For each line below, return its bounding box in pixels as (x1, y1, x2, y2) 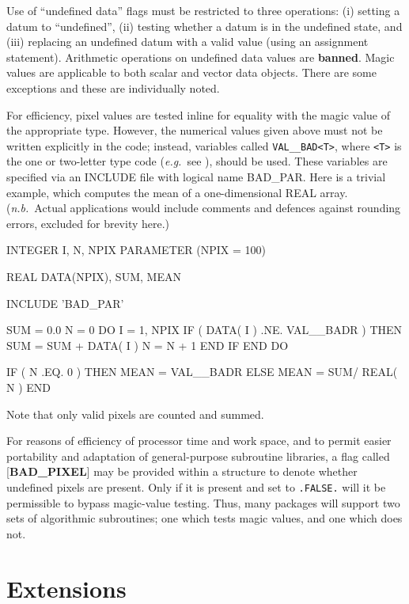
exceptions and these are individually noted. (6, 79, 220, 96)
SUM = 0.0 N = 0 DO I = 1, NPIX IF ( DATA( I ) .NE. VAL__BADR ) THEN (6, 321, 403, 338)
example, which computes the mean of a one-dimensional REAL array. (6, 184, 348, 200)
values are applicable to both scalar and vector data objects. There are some (6, 64, 377, 81)
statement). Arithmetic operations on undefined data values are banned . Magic (6, 48, 395, 65)
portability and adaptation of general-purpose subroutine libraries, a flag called (6, 447, 390, 464)
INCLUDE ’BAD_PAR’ (6, 294, 124, 311)
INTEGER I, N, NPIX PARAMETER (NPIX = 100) (6, 241, 266, 258)
